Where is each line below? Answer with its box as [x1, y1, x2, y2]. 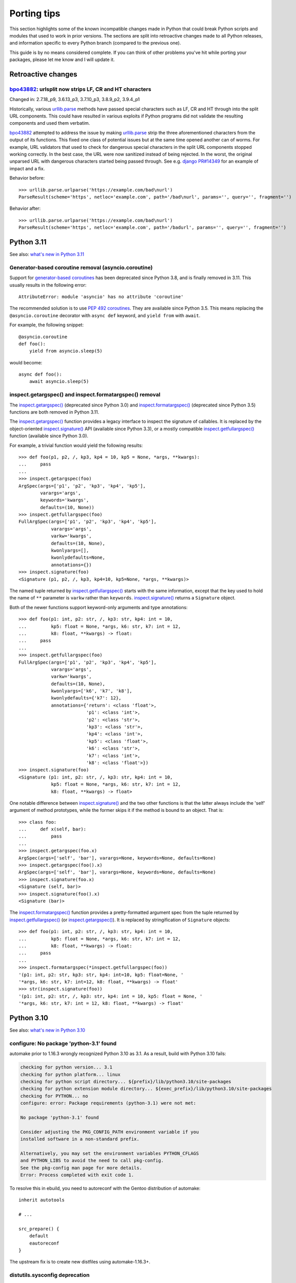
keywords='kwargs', [40, 497, 89, 503]
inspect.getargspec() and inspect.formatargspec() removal [9, 391, 161, 398]
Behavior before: [9, 175, 45, 181]
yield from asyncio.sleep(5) [29, 348, 103, 354]
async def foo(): [18, 372, 62, 377]
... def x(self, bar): [18, 826, 87, 832]
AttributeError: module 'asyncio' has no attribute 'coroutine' [18, 294, 184, 300]
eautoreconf [29, 1240, 60, 1246]
